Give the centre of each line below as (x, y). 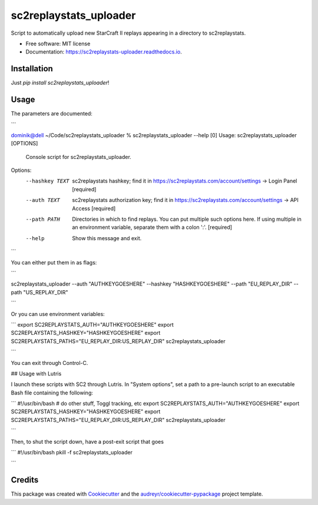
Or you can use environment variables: (58, 314)
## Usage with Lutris (36, 373)
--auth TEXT (43, 200)
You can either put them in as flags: (54, 263)
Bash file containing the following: (52, 393)
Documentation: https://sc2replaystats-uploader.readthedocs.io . (104, 52)
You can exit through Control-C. (49, 363)
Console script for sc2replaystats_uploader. (79, 157)
